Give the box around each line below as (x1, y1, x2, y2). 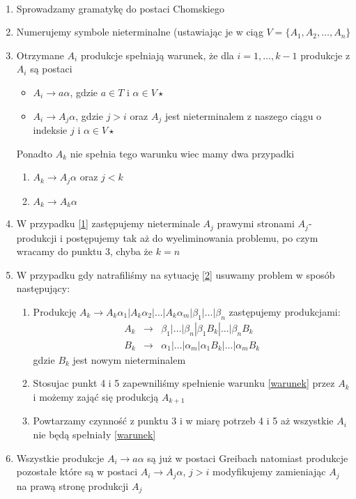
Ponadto (16, 146, 52, 160)
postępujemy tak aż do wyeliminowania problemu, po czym (65, 230, 318, 245)
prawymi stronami (217, 216, 295, 231)
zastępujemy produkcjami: (229, 304, 341, 318)
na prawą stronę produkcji (16, 478, 129, 493)
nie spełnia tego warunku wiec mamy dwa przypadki (70, 146, 295, 160)
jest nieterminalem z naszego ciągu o (164, 108, 322, 123)
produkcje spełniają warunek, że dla (80, 47, 234, 62)
